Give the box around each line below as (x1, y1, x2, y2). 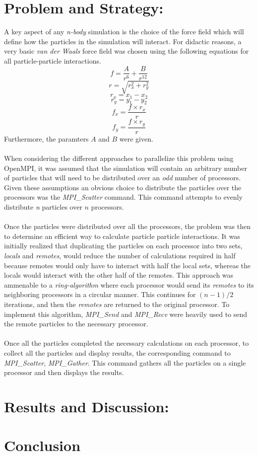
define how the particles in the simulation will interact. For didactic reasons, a (4, 36, 242, 46)
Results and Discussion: (4, 396, 169, 416)
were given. (119, 133, 153, 144)
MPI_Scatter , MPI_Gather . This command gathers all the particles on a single (4, 357, 246, 368)
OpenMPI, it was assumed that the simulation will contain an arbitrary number (4, 162, 247, 173)
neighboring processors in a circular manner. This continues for (4, 289, 196, 300)
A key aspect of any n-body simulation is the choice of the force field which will (4, 26, 244, 37)
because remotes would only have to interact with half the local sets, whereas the (4, 260, 251, 270)
